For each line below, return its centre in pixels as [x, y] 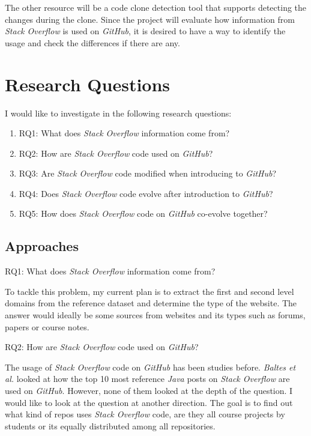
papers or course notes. [47, 326]
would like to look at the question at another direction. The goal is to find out [149, 402]
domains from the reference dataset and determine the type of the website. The [151, 303]
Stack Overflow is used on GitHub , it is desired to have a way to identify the [145, 31]
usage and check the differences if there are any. [92, 42]
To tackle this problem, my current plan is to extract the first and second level [149, 291]
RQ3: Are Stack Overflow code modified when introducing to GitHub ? [148, 173]
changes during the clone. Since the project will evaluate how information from [150, 19]
